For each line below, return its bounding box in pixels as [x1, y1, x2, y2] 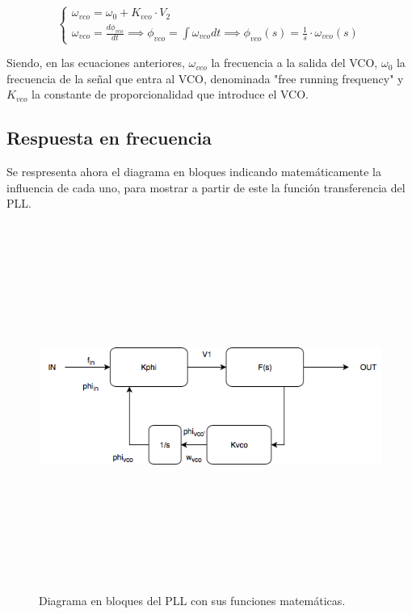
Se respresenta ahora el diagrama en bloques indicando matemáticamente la [6, 163, 381, 180]
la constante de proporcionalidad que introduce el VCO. [32, 86, 309, 103]
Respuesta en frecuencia [6, 125, 212, 150]
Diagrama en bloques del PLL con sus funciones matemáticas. [39, 591, 346, 608]
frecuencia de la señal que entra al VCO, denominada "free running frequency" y [6, 69, 404, 86]
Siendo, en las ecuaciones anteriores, [6, 54, 185, 71]
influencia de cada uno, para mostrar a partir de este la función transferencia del [6, 179, 406, 196]
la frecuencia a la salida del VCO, [211, 54, 378, 71]
